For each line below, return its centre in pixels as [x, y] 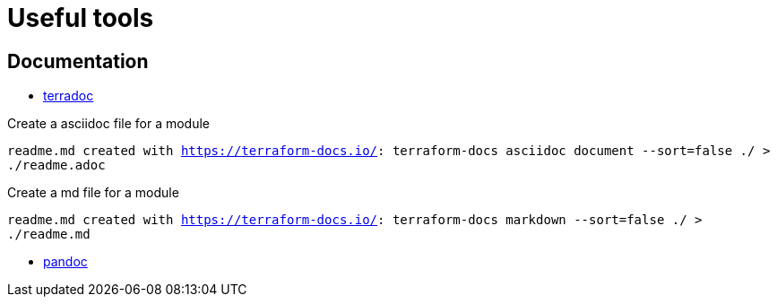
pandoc [65, 262]
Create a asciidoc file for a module [108, 124]
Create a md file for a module [93, 193]
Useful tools [81, 18]
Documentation [78, 61]
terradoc [69, 96]
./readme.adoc [56, 165]
